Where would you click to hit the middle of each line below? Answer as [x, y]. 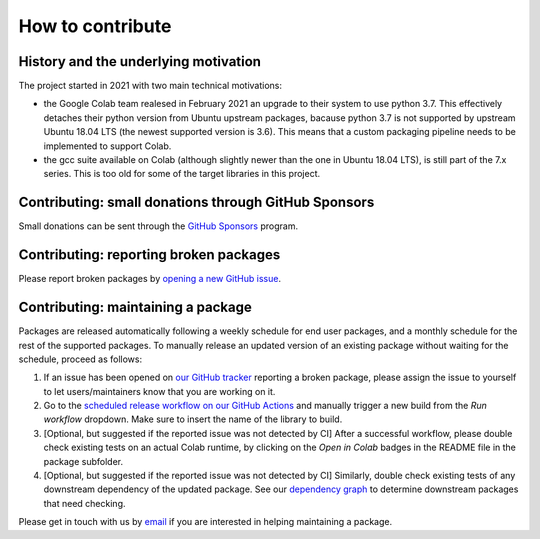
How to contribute [95, 26]
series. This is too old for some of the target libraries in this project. [182, 174]
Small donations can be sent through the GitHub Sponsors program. [158, 226]
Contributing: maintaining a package [135, 307]
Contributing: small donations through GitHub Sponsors [196, 202]
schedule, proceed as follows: [80, 359]
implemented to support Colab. [107, 146]
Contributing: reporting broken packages [149, 255]
